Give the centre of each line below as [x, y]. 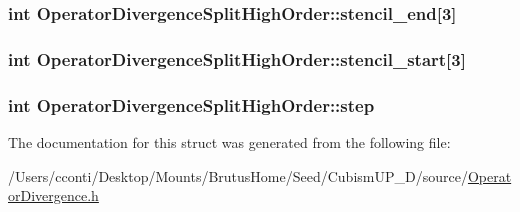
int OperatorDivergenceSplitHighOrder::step [191, 104]
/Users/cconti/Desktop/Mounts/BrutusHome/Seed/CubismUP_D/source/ [238, 175]
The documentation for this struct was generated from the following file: [229, 141]
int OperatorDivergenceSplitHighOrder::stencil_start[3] [237, 58]
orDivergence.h [53, 195]
